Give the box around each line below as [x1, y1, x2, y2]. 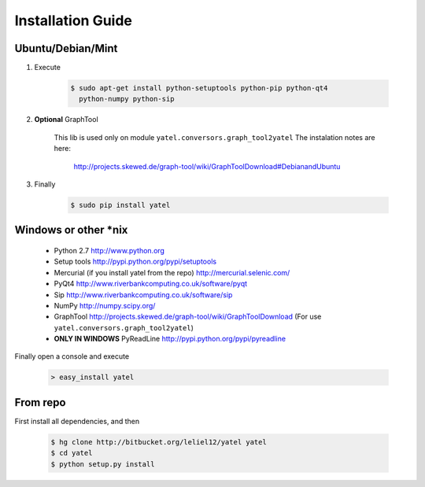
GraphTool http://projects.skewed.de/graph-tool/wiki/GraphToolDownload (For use [54, 312, 322, 322]
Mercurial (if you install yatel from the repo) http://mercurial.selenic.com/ [54, 267, 290, 277]
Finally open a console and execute [14, 352, 130, 361]
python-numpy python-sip [79, 94, 175, 104]
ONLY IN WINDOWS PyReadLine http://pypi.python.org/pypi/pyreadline [54, 334, 286, 344]
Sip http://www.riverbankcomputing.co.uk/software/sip [54, 290, 233, 299]
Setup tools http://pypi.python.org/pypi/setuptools [54, 256, 216, 267]
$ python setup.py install [50, 459, 155, 468]
